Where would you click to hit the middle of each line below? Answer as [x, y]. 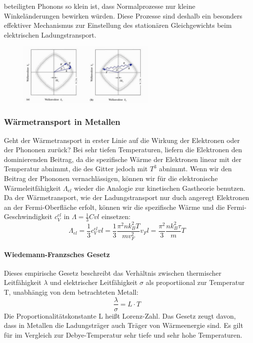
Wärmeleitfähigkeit [32, 188]
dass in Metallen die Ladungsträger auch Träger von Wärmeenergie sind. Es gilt [124, 325]
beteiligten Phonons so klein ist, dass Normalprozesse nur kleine [100, 6]
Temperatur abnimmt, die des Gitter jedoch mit [76, 169]
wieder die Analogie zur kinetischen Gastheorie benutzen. [160, 188]
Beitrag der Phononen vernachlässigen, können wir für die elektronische [111, 178]
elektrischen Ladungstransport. [50, 34]
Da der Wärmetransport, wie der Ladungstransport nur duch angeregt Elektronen [127, 197]
